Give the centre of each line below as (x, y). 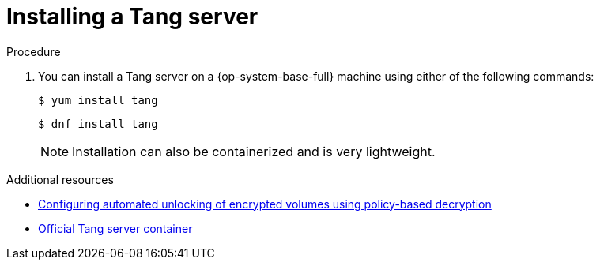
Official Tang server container (115, 228)
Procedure (34, 51)
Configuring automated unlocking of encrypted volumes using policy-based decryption (265, 204)
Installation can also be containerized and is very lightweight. (254, 151)
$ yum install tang (98, 100)
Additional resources (60, 179)
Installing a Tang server (132, 17)
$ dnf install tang (98, 124)
